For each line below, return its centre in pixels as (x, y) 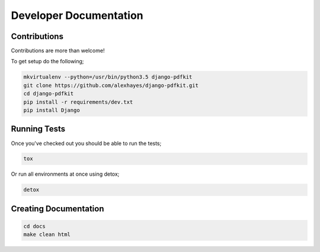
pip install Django (52, 110)
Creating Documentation (57, 209)
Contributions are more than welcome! (58, 51)
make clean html (47, 235)
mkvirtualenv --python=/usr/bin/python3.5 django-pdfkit (108, 77)
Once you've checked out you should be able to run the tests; (86, 143)
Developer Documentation (77, 15)
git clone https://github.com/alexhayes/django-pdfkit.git (111, 85)
